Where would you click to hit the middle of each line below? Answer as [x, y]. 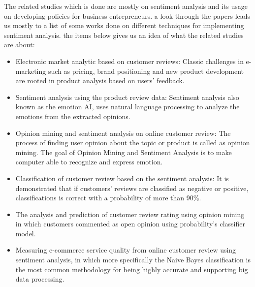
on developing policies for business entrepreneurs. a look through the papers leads [127, 16]
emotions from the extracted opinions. [73, 116]
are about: [19, 45]
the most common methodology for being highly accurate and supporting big [132, 269]
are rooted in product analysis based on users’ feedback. [100, 80]
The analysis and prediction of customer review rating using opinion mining [130, 214]
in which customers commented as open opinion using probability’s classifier [130, 224]
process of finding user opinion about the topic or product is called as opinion [133, 143]
